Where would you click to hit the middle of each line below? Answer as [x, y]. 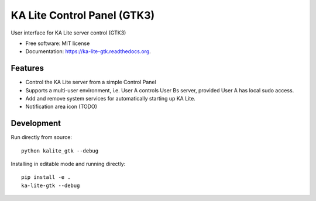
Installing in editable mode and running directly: [68, 164]
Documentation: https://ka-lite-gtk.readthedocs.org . [88, 51]
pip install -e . [46, 177]
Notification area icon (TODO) [61, 107]
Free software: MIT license [58, 43]
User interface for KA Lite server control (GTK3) [68, 33]
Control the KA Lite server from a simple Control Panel [91, 82]
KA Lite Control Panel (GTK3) [83, 15]
